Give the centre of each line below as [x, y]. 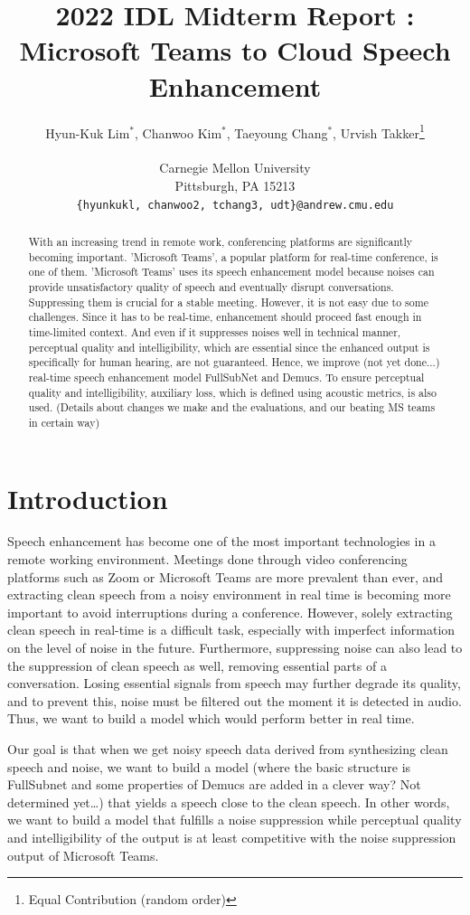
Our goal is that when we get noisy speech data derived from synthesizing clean [228, 748]
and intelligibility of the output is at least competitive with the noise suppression [232, 837]
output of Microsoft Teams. [83, 855]
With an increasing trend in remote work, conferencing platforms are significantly [221, 241]
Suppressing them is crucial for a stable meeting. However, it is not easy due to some [228, 302]
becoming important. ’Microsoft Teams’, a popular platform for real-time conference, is [233, 256]
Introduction [88, 498]
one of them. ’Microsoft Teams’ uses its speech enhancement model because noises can [231, 272]
